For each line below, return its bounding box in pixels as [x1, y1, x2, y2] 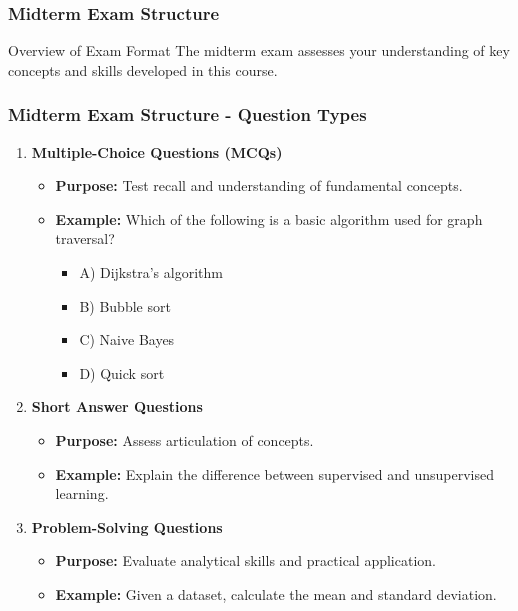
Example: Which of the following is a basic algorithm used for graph [55, 208, 483, 229]
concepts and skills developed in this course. [8, 59, 278, 80]
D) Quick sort [79, 362, 165, 383]
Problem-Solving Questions [31, 516, 223, 537]
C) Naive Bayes [79, 329, 175, 350]
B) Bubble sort [79, 295, 171, 316]
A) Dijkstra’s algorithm [79, 262, 223, 282]
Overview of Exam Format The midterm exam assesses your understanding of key [8, 40, 510, 61]
